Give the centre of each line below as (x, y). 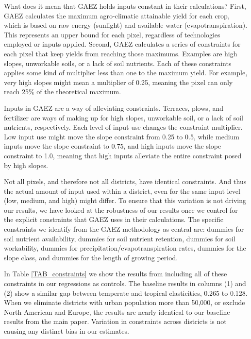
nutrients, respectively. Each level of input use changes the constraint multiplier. (123, 127)
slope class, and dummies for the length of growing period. (91, 257)
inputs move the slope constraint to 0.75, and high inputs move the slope (113, 146)
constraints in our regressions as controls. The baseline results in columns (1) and (125, 283)
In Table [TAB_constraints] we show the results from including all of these (116, 274)
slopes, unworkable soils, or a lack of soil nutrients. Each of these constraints (118, 63)
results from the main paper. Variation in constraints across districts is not (115, 321)
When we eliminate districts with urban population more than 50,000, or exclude (125, 302)
